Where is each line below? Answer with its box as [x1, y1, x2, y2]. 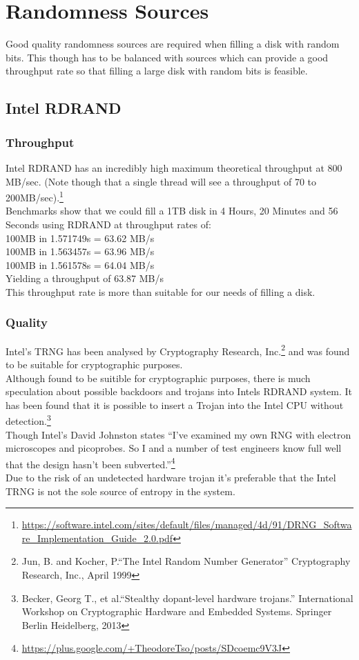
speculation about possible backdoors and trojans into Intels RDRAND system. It [6, 384, 352, 399]
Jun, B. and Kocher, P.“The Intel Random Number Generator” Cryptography [21, 554, 351, 568]
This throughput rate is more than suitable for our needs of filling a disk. [6, 284, 316, 299]
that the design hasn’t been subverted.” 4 [6, 454, 175, 471]
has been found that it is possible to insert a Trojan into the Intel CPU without [6, 397, 344, 412]
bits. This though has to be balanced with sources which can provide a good [6, 50, 329, 64]
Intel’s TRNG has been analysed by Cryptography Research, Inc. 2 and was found [6, 341, 350, 358]
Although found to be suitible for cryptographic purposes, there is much [6, 370, 311, 385]
